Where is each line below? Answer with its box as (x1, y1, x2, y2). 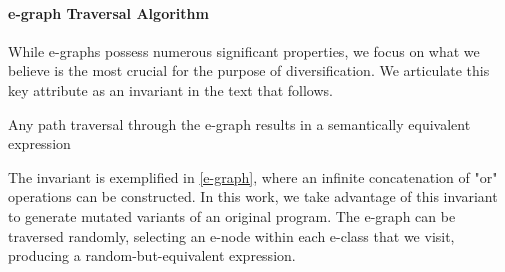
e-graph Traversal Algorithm (8, 2, 209, 23)
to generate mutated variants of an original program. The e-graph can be (8, 205, 456, 226)
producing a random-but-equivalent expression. (8, 245, 296, 266)
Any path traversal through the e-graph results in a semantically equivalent (8, 113, 471, 134)
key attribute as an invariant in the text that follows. (8, 79, 333, 100)
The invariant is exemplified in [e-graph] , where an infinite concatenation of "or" (8, 166, 498, 187)
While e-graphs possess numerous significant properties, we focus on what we (8, 40, 480, 61)
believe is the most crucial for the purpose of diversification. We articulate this (8, 60, 490, 81)
